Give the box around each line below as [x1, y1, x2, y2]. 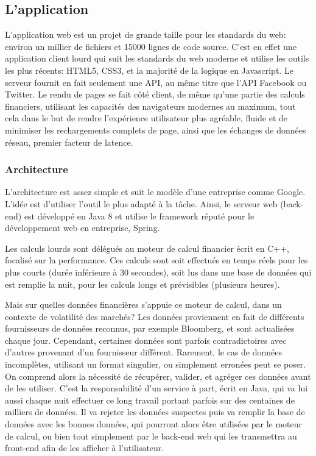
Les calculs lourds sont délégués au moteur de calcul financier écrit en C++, [5, 241, 289, 254]
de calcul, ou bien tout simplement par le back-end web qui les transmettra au [5, 429, 297, 442]
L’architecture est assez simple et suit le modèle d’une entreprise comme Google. [5, 185, 306, 198]
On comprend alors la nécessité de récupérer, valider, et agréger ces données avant [5, 369, 311, 382]
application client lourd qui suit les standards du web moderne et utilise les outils [5, 52, 309, 65]
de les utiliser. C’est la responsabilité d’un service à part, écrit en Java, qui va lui [5, 382, 308, 394]
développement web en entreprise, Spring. [5, 221, 160, 234]
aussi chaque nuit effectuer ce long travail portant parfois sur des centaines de [5, 393, 295, 406]
